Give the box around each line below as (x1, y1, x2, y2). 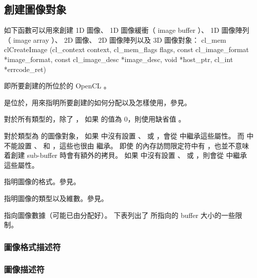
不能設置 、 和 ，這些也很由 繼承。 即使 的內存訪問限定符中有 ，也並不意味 (4, 140, 249, 150)
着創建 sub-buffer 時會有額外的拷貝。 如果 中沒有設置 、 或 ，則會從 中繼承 (4, 150, 247, 160)
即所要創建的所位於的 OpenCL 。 (4, 80, 111, 91)
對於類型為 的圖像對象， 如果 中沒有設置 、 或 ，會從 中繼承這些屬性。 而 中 (4, 130, 254, 140)
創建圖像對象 (4, 1, 66, 17)
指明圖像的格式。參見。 (4, 176, 80, 187)
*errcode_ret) (4, 64, 46, 74)
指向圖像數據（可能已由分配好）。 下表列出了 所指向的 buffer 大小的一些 (4, 209, 236, 220)
